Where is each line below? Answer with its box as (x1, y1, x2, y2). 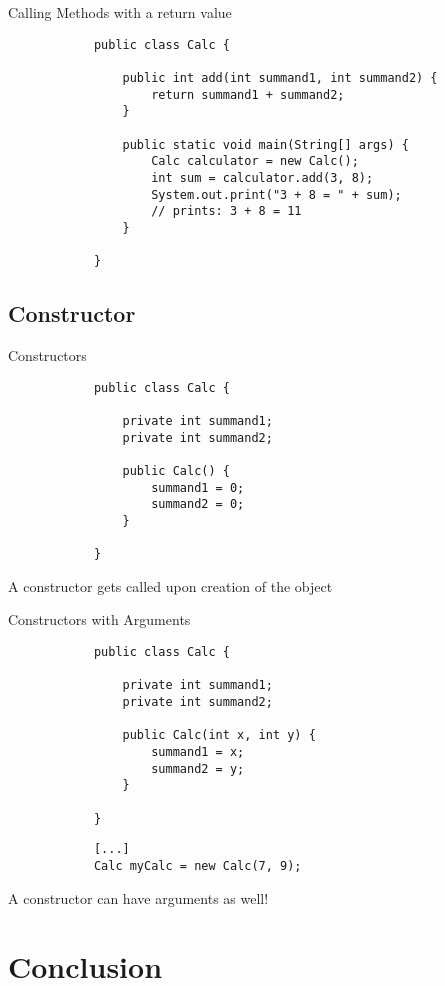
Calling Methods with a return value (8, 2, 232, 22)
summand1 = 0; (151, 480, 245, 495)
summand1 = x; (151, 744, 245, 759)
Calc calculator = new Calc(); (151, 154, 359, 169)
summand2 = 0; (151, 497, 245, 512)
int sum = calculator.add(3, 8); (151, 170, 374, 185)
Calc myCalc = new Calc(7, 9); (93, 858, 302, 873)
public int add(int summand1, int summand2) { (122, 70, 438, 85)
